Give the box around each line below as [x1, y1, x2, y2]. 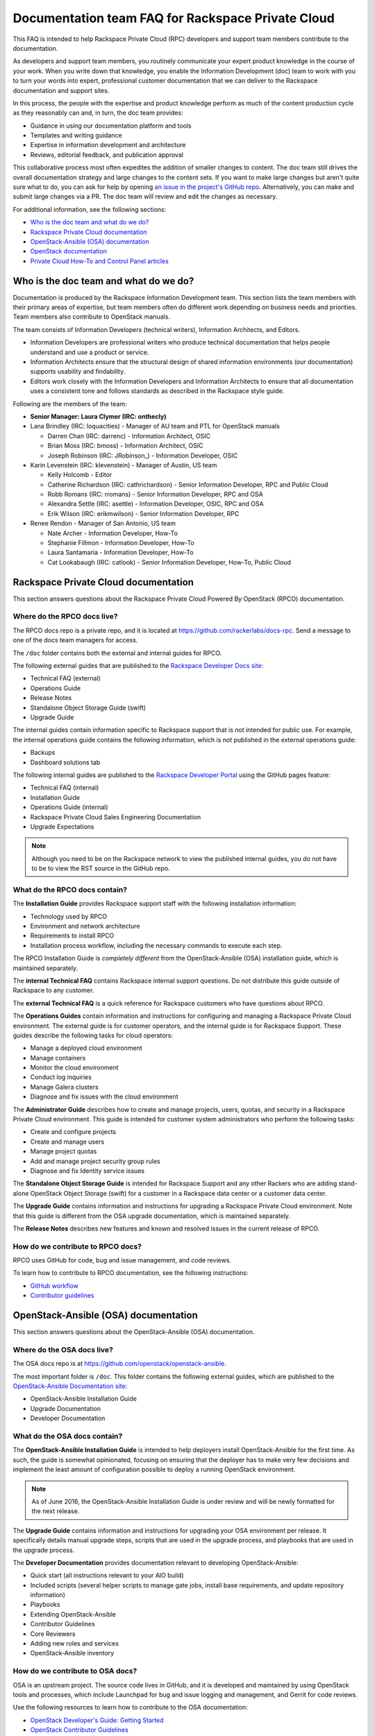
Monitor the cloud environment [30, 1063, 119, 1072]
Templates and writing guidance [30, 131, 122, 140]
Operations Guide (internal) [30, 803, 108, 812]
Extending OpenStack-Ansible [30, 1610, 117, 1618]
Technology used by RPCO [30, 912, 108, 920]
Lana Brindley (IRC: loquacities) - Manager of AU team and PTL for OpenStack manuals [30, 422, 281, 431]
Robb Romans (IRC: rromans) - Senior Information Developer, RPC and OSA [47, 490, 263, 499]
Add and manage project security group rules [30, 1157, 160, 1165]
